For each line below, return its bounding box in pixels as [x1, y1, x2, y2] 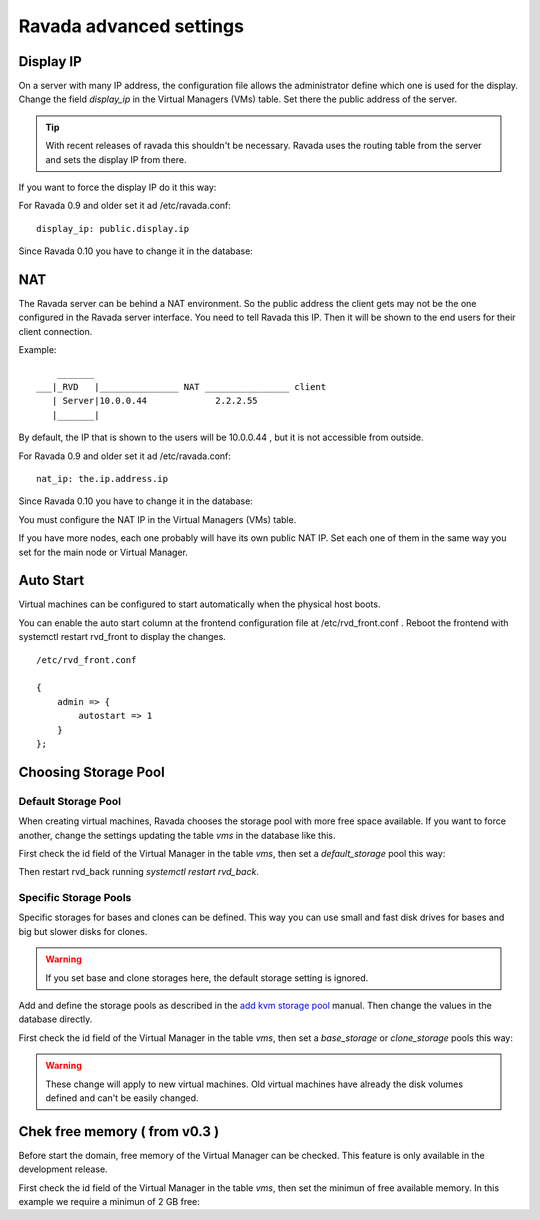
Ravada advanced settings [18, 15, 245, 37]
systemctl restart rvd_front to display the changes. [18, 631, 227, 643]
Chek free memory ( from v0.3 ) [18, 1123, 220, 1140]
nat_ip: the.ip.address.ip [36, 473, 169, 484]
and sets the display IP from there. [45, 153, 187, 165]
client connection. [18, 325, 93, 337]
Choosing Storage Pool [18, 763, 165, 780]
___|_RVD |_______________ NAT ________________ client [36, 381, 327, 393]
